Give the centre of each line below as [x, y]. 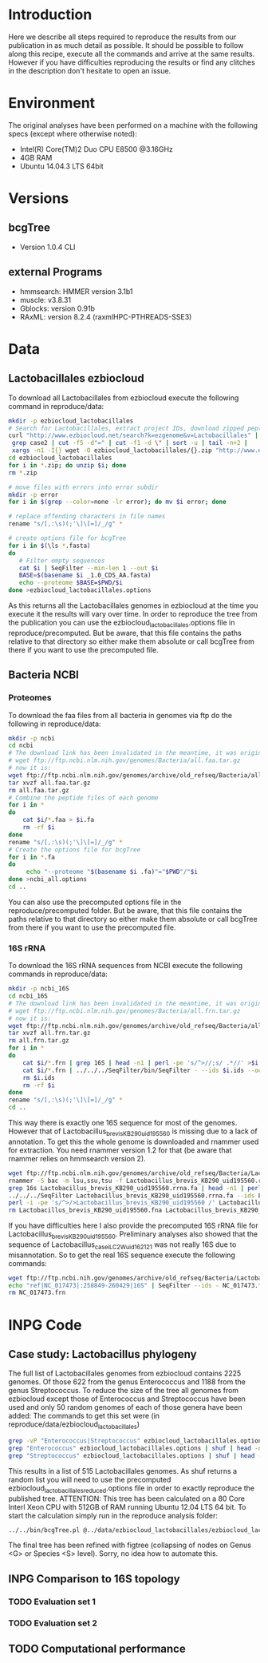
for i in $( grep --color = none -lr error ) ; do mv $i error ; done [117, 502]
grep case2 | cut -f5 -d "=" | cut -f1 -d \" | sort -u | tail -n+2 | [130, 443]
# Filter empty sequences [62, 561]
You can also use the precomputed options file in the [95, 902]
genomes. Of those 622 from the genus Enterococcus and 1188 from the [127, 1382]
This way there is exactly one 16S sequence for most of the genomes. [123, 1123]
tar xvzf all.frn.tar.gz [49, 1033]
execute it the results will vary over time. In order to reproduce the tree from [133, 614]
